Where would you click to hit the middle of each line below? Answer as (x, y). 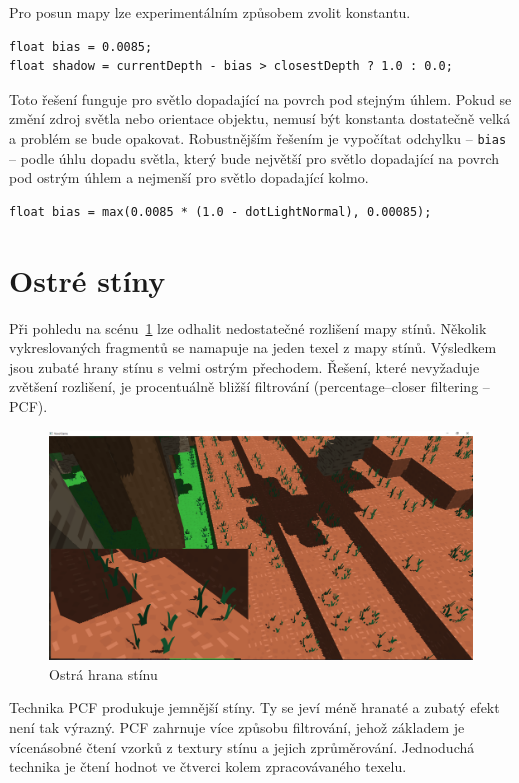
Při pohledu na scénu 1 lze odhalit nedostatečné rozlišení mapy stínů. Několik (248, 327)
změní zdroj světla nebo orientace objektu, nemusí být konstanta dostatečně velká (260, 118)
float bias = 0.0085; (81, 46)
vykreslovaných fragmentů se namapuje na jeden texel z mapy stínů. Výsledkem (253, 347)
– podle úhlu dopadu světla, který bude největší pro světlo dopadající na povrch (254, 157)
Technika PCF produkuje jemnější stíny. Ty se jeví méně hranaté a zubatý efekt (254, 707)
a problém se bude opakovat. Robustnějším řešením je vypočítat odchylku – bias (258, 137)
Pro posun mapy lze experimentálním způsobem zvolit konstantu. (210, 12)
